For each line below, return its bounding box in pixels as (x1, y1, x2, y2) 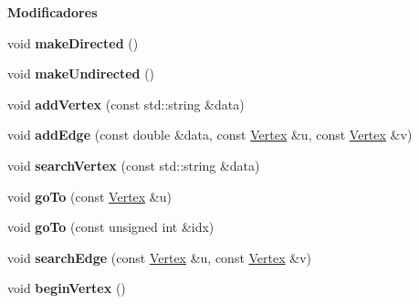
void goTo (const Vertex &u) (7, 186, 172, 205)
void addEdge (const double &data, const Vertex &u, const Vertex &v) (7, 125, 413, 144)
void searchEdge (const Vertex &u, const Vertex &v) (7, 247, 312, 267)
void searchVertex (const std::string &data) (7, 155, 260, 174)
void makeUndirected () (7, 64, 155, 83)
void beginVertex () (7, 278, 126, 298)
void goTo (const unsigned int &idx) (7, 217, 215, 236)
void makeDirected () (7, 33, 139, 52)
